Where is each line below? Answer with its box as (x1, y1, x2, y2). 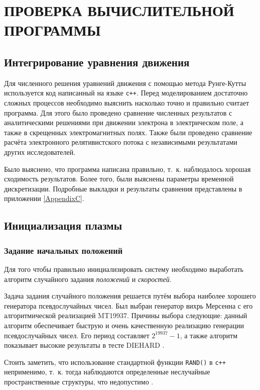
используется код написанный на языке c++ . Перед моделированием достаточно (4, 87, 248, 98)
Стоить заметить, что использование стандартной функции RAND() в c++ (4, 356, 226, 367)
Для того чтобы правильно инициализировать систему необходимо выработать (4, 263, 243, 274)
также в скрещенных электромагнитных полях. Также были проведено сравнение (4, 127, 252, 137)
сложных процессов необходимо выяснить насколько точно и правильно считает (4, 97, 249, 108)
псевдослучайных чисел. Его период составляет (4, 330, 150, 340)
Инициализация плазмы (4, 218, 122, 233)
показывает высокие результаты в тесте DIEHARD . (4, 340, 165, 350)
